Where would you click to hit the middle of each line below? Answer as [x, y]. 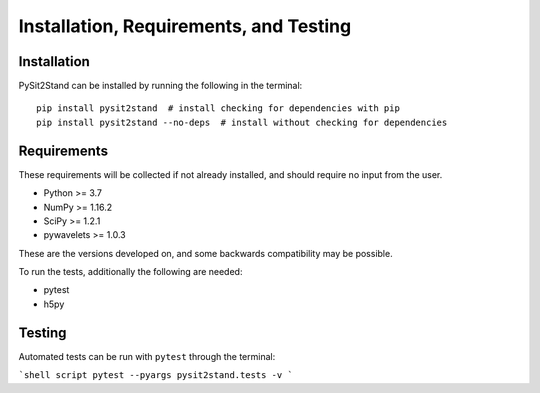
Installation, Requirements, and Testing [185, 26]
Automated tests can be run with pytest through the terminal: [147, 356]
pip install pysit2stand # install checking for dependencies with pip [218, 108]
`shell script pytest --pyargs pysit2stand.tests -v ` [156, 375]
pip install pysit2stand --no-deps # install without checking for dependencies [242, 122]
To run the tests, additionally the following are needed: [130, 272]
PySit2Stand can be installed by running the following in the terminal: [160, 86]
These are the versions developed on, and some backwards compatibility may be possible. [206, 253]
